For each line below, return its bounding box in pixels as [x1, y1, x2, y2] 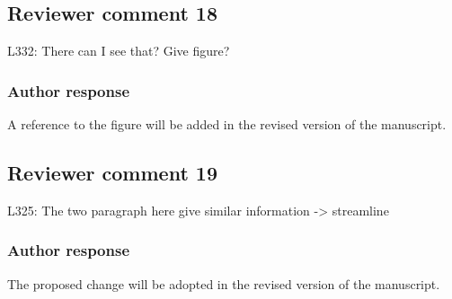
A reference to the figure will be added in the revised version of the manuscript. [7, 115, 447, 134]
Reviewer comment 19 [7, 159, 217, 186]
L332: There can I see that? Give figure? [7, 41, 230, 60]
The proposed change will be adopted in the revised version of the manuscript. [7, 274, 440, 293]
